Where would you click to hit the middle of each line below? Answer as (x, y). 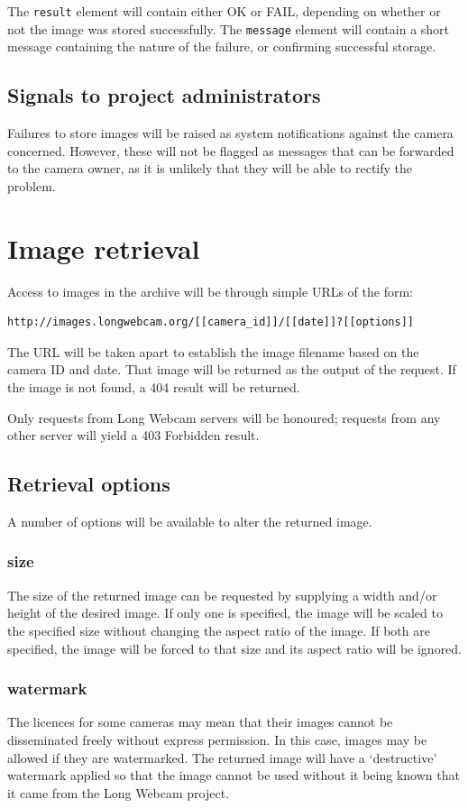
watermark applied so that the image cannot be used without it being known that (234, 775)
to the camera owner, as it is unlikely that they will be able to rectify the (210, 168)
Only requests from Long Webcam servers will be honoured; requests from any (224, 417)
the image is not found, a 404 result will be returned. (154, 386)
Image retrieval (104, 248)
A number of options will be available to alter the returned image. (190, 521)
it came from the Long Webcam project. (119, 792)
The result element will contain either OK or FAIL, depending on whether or (224, 11)
